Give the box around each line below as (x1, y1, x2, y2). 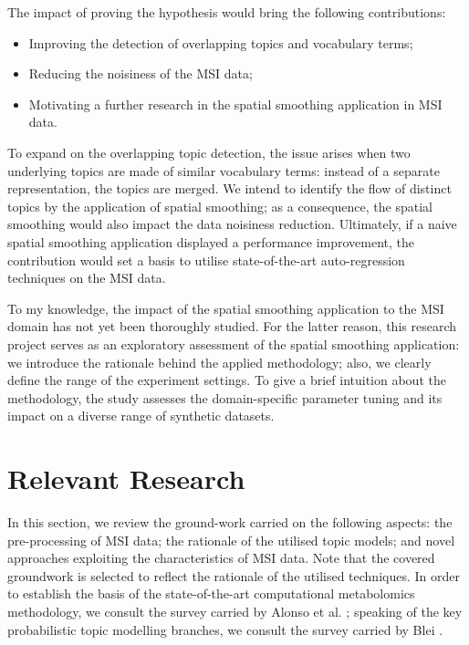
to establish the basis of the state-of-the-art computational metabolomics (7, 584, 415, 603)
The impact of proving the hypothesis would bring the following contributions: (7, 3, 446, 21)
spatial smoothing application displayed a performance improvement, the (7, 232, 415, 251)
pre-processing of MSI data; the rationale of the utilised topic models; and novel (7, 530, 455, 549)
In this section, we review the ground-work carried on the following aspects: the (7, 513, 453, 531)
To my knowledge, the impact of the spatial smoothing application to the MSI (7, 298, 444, 317)
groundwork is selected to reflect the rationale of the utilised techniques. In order (7, 566, 460, 585)
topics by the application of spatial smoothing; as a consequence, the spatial (7, 196, 433, 215)
